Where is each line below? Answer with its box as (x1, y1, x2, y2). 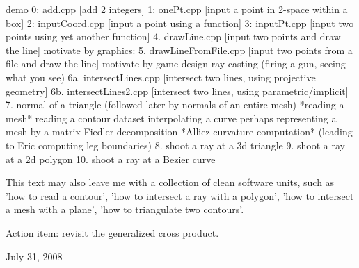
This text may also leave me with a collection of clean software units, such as (6, 175, 335, 190)
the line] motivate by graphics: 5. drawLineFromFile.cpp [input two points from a (6, 42, 353, 57)
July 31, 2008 (6, 249, 63, 263)
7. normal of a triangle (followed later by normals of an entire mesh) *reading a (6, 97, 344, 112)
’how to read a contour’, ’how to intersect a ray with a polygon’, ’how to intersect (6, 188, 354, 203)
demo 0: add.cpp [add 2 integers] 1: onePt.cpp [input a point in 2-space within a (6, 2, 348, 16)
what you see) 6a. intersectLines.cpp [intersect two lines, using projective (6, 69, 316, 84)
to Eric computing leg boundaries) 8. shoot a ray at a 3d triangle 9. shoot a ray (6, 137, 345, 152)
